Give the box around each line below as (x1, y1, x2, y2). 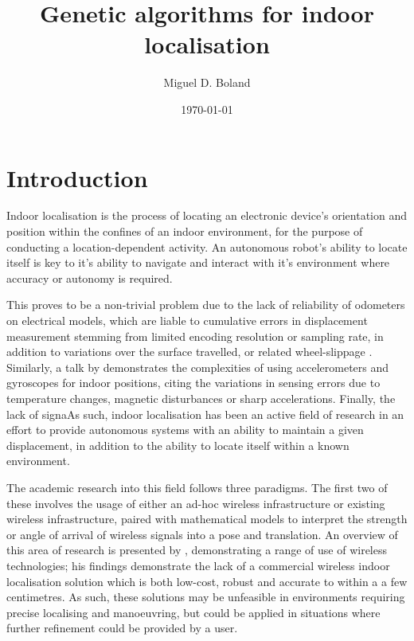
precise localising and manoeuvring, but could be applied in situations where (6, 604, 381, 620)
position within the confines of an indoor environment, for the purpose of (6, 223, 363, 240)
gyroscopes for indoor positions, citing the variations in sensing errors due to (6, 374, 381, 391)
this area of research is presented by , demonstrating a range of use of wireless (6, 541, 388, 558)
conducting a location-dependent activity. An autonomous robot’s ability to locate (6, 238, 408, 255)
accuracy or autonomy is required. (6, 269, 173, 286)
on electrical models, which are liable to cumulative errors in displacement (6, 312, 368, 328)
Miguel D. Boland (163, 74, 251, 91)
